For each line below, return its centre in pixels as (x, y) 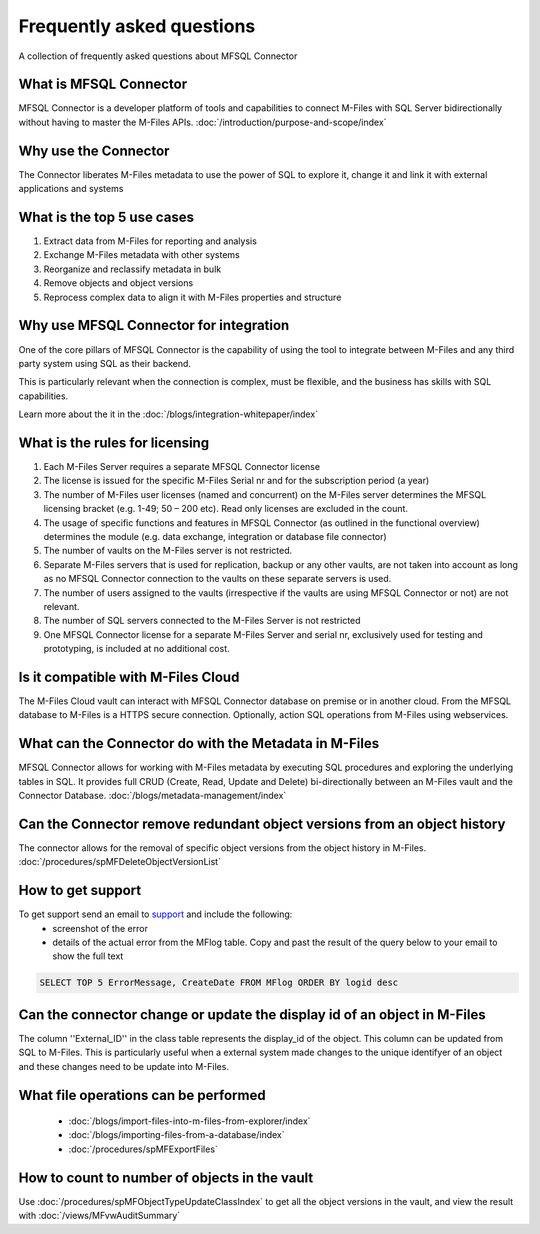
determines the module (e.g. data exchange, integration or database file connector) (215, 536)
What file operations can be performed (142, 1095)
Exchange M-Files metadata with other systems (141, 255)
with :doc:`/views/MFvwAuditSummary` (99, 1216)
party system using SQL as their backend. (105, 363)
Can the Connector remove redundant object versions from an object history (262, 823)
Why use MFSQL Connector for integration (154, 325)
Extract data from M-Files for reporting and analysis (150, 241)
